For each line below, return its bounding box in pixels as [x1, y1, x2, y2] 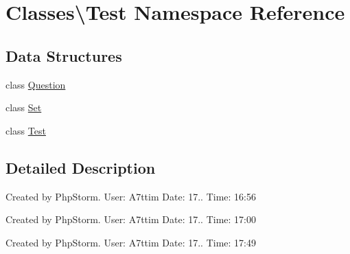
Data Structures [5, 45, 122, 66]
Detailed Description [5, 157, 156, 178]
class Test [5, 123, 46, 137]
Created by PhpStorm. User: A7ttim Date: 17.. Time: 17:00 [5, 212, 256, 227]
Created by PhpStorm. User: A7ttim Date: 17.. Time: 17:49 [5, 235, 256, 249]
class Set [5, 100, 42, 115]
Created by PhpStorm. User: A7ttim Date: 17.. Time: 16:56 [5, 189, 256, 203]
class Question [5, 77, 66, 91]
